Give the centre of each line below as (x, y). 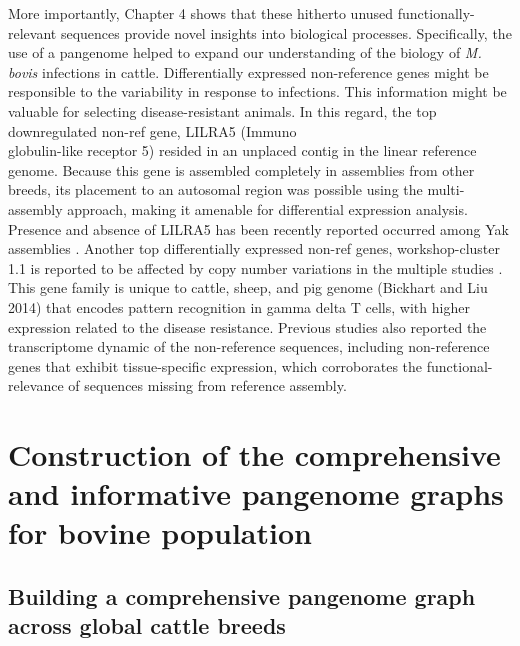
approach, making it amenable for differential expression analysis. (267, 208)
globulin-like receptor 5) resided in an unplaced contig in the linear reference (242, 150)
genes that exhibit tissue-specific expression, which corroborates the (215, 365)
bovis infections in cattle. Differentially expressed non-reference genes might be (248, 71)
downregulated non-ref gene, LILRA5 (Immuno (152, 130)
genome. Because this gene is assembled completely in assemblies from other (241, 169)
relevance (36, 385)
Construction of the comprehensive (254, 454)
